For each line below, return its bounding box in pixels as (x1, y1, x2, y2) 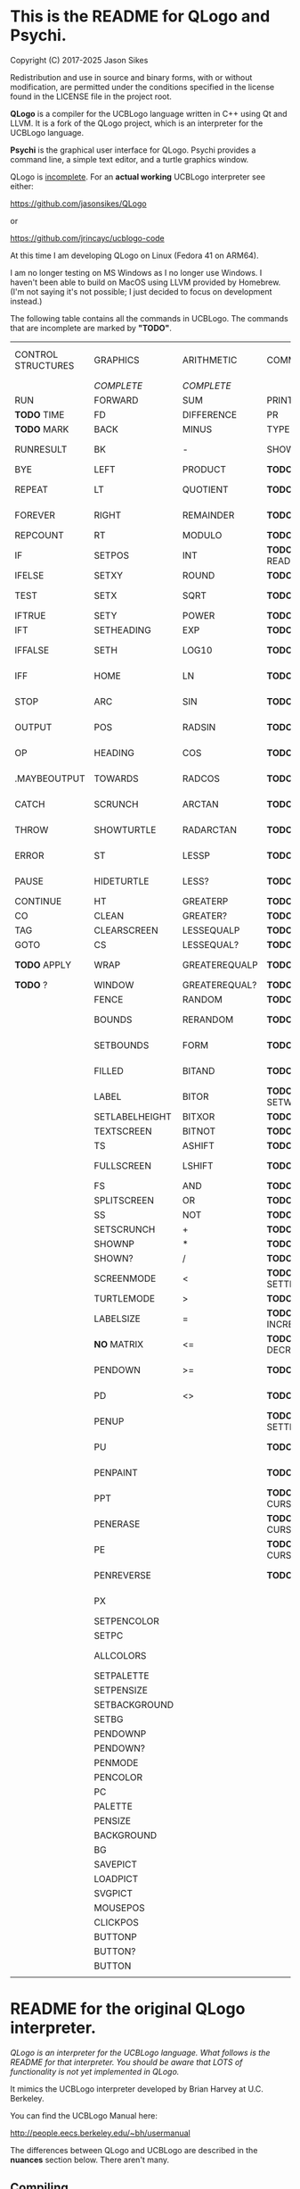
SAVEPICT (93, 1858, 137, 1870)
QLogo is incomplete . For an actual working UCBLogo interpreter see (10, 171, 266, 182)
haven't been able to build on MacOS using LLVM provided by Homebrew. (10, 277, 281, 287)
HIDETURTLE (93, 875, 150, 887)
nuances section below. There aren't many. (10, 2154, 170, 2165)
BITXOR (182, 1110, 215, 1122)
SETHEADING (93, 623, 152, 636)
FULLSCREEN (93, 1159, 152, 1171)
